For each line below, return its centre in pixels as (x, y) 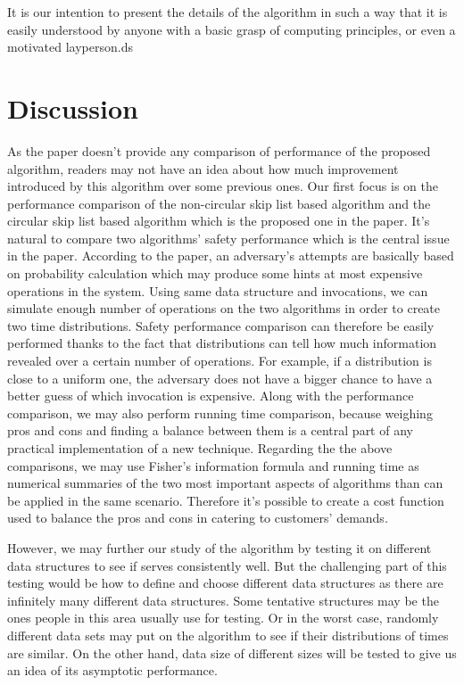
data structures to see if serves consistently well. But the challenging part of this (227, 565)
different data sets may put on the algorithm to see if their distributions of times (228, 635)
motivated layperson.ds (70, 47)
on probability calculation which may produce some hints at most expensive (215, 273)
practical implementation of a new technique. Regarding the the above (200, 448)
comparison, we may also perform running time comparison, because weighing (220, 413)
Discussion (73, 107)
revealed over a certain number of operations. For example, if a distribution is (220, 361)
